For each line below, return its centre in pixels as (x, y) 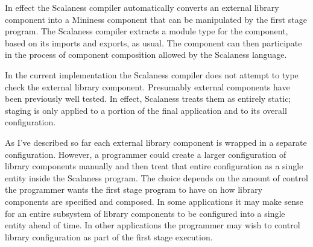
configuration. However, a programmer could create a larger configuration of (146, 154)
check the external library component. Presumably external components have (147, 86)
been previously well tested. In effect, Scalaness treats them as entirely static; (148, 98)
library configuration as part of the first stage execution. (109, 236)
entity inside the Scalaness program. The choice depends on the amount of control (156, 177)
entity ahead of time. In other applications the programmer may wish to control (153, 225)
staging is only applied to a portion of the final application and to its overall (146, 110)
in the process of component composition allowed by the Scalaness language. (146, 55)
